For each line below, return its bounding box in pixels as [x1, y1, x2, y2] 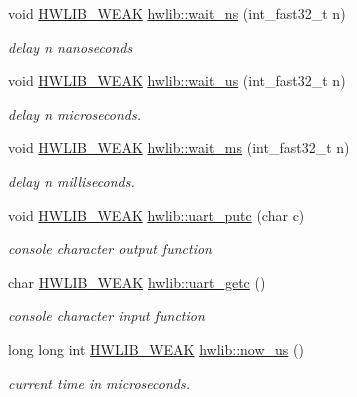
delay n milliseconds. [8, 170, 135, 191]
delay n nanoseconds [8, 36, 133, 57]
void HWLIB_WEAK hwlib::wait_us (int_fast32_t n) [8, 70, 346, 91]
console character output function [8, 238, 212, 259]
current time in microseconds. [8, 372, 190, 393]
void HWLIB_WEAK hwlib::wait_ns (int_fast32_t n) [8, 3, 346, 23]
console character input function [8, 305, 205, 326]
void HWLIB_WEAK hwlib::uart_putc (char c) [8, 204, 305, 225]
